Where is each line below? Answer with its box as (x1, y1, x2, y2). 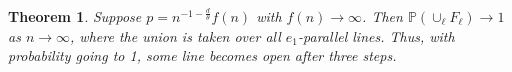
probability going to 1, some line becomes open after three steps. (8, 45, 397, 66)
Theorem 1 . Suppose (8, 6, 142, 26)
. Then (362, 6, 403, 26)
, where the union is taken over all (70, 25, 281, 46)
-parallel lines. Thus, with (298, 25, 455, 46)
